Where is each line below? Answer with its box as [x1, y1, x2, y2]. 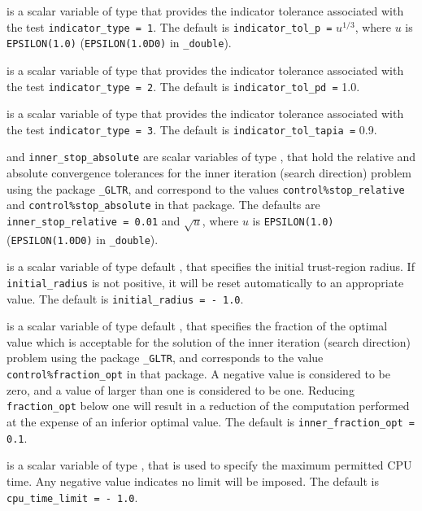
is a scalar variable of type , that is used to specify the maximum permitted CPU [7, 456, 412, 474]
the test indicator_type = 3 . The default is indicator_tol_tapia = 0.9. [7, 120, 377, 138]
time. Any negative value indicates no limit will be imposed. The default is [7, 472, 379, 489]
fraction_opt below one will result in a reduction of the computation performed [7, 397, 410, 414]
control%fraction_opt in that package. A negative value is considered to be [7, 365, 390, 382]
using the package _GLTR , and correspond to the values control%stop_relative [7, 180, 405, 197]
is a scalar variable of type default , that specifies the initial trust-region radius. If [7, 258, 415, 275]
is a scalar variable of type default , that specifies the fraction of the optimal [7, 317, 388, 334]
